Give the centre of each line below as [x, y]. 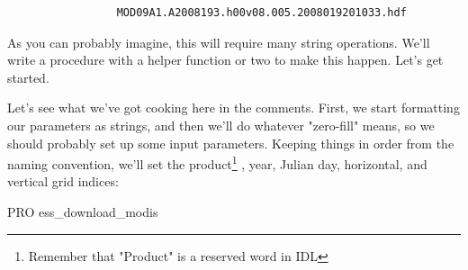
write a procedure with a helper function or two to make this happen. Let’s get [225, 60]
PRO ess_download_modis [83, 211]
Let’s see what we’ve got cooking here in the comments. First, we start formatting [234, 108]
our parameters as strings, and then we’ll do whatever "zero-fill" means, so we [221, 125]
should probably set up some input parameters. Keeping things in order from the [231, 143]
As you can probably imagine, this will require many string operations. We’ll [219, 42]
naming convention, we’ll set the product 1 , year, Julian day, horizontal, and [217, 162]
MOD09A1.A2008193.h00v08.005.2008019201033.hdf [261, 13]
